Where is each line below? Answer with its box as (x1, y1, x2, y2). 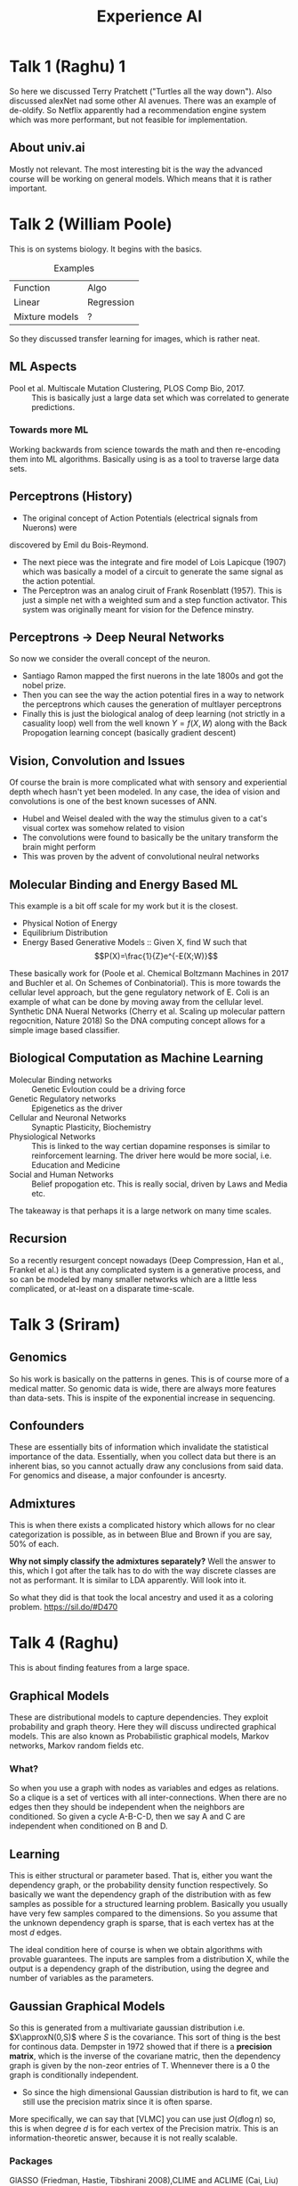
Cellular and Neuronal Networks (9, 1112, 127, 1122)
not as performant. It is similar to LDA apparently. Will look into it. (9, 1575, 247, 1586)
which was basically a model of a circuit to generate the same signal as (21, 566, 284, 577)
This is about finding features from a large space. (9, 1663, 190, 1673)
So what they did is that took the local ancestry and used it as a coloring (9, 1592, 274, 1603)
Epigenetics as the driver (31, 1103, 123, 1114)
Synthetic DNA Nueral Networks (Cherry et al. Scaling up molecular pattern (9, 1006, 286, 1017)
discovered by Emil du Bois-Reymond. (9, 539, 149, 550)
